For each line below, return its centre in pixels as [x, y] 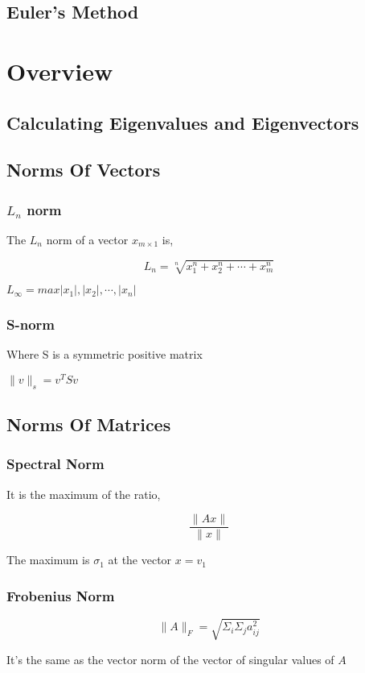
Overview [60, 71]
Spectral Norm [55, 464]
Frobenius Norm [61, 595]
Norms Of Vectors [84, 170]
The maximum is [48, 560]
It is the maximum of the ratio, [84, 494]
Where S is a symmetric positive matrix [105, 354]
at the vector [140, 560]
